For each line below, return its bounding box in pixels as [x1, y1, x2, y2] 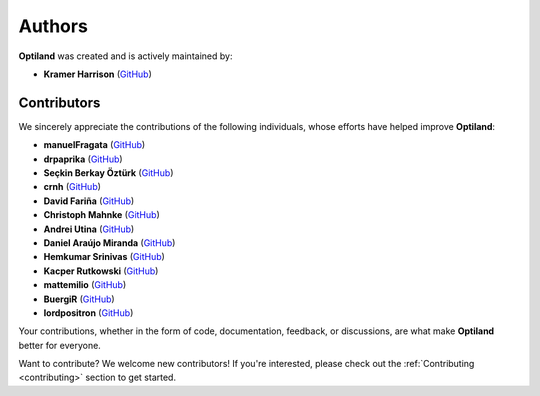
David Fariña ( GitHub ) [43, 195, 135, 207]
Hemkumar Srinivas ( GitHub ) [43, 251, 165, 263]
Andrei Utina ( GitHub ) [43, 223, 135, 235]
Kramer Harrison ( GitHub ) [43, 68, 152, 80]
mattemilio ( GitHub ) [43, 279, 127, 291]
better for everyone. [18, 339, 102, 351]
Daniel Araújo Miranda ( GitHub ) [43, 236, 176, 249]
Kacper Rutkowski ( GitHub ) [43, 265, 159, 277]
